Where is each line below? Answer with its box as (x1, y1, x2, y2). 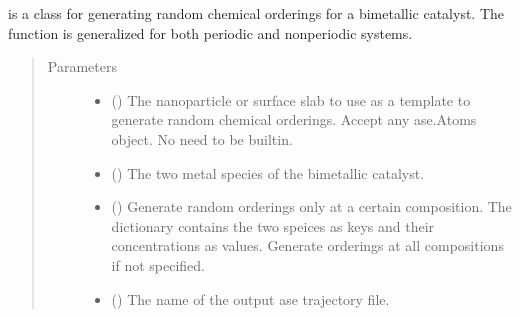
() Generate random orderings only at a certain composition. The (111, 196, 512, 217)
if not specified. (111, 254, 206, 275)
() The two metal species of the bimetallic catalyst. (111, 162, 425, 183)
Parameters (47, 56, 117, 77)
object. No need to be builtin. (111, 128, 293, 149)
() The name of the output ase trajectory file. (111, 288, 390, 309)
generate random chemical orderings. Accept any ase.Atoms (111, 109, 477, 130)
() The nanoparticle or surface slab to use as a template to (111, 89, 471, 110)
